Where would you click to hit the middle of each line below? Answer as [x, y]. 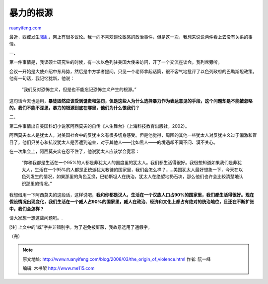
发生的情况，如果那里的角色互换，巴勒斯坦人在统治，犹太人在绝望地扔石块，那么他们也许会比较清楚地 [134, 177]
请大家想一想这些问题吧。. [36, 218]
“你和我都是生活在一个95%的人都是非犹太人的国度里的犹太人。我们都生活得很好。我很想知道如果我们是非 [130, 163]
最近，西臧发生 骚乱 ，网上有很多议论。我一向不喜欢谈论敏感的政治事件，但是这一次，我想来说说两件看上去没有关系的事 [131, 37]
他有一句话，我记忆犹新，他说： [42, 78]
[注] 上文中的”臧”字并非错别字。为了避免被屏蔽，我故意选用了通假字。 [81, 227]
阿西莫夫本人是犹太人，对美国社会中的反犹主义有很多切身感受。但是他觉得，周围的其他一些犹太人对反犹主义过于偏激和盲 [133, 135]
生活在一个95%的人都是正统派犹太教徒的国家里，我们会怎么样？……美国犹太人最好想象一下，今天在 [136, 170]
